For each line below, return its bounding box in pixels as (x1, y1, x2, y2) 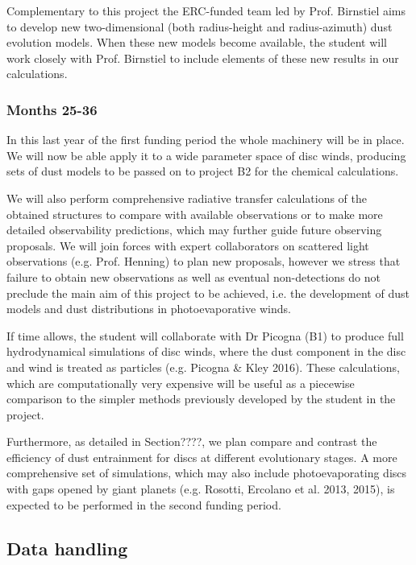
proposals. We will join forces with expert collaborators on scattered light (6, 237, 369, 254)
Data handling (6, 535, 128, 560)
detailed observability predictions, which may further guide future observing (6, 221, 382, 238)
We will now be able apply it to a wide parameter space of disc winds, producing (6, 146, 406, 163)
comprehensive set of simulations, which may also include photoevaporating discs (6, 464, 407, 481)
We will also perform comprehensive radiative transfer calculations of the (6, 189, 367, 206)
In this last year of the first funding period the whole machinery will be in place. (6, 131, 405, 148)
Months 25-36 (6, 99, 98, 119)
